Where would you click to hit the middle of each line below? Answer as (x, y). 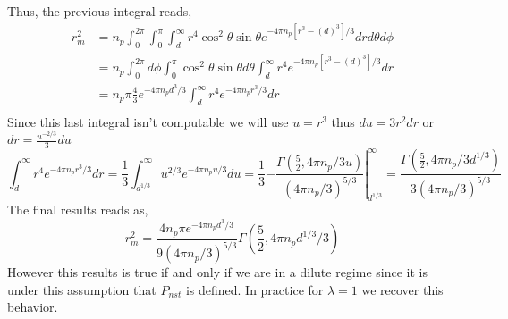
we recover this (402, 289)
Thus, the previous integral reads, (100, 11)
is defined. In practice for (254, 289)
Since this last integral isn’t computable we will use (148, 121)
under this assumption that (82, 289)
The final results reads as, (78, 210)
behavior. (33, 307)
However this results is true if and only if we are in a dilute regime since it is (217, 272)
